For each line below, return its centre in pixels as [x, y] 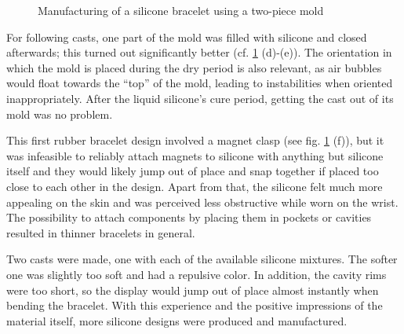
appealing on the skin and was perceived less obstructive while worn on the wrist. [202, 202]
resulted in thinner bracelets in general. [101, 232]
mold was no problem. [60, 114]
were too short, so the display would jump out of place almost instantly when [193, 290]
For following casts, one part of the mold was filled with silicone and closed [187, 37]
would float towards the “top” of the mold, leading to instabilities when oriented [200, 83]
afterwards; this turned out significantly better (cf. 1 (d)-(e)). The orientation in [199, 52]
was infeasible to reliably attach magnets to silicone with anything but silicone [195, 155]
